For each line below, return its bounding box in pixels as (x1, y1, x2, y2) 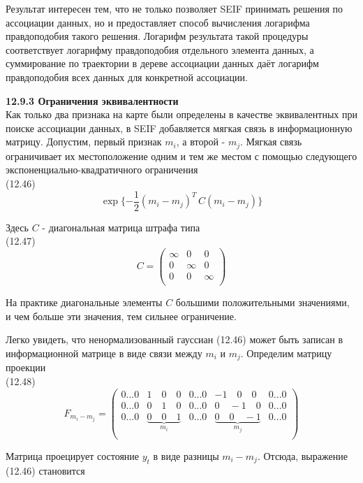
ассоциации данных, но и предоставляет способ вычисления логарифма (6, 15, 310, 29)
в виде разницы (153, 448, 219, 463)
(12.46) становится (6, 463, 85, 477)
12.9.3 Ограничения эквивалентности (6, 93, 179, 108)
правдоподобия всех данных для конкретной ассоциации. (6, 69, 248, 84)
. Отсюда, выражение (257, 448, 348, 463)
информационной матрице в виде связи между (6, 345, 202, 360)
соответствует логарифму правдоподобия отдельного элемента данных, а (6, 42, 314, 57)
